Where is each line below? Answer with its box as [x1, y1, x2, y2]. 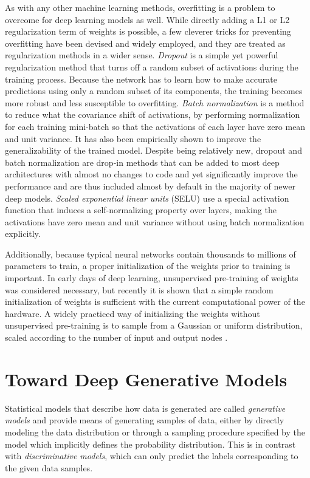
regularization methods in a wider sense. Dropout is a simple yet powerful [5, 49, 278, 61]
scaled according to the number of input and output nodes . [5, 331, 228, 344]
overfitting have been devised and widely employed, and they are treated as [5, 36, 286, 49]
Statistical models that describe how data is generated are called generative [5, 401, 286, 414]
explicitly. [5, 227, 41, 240]
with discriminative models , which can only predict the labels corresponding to [5, 449, 298, 462]
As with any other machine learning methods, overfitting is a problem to [5, 1, 275, 13]
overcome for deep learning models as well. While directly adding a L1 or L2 [5, 13, 290, 26]
